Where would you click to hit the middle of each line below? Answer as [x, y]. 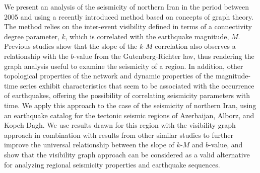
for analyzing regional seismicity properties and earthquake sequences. [112, 164]
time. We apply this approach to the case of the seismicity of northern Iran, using [130, 105]
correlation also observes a [195, 46]
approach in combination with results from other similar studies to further [119, 135]
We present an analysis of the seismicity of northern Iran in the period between [126, 7]
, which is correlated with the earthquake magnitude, [147, 36]
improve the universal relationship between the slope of [89, 145]
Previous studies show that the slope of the [71, 46]
